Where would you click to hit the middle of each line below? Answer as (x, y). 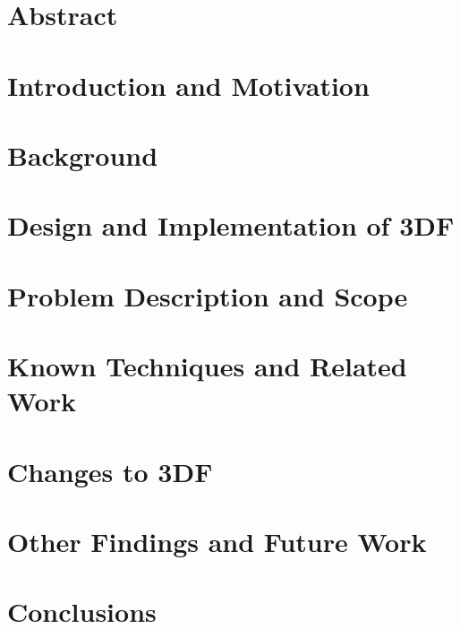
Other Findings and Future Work (217, 541)
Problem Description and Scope (208, 295)
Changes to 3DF (110, 471)
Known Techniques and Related (207, 366)
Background (83, 155)
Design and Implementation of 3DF (231, 225)
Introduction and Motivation (188, 85)
